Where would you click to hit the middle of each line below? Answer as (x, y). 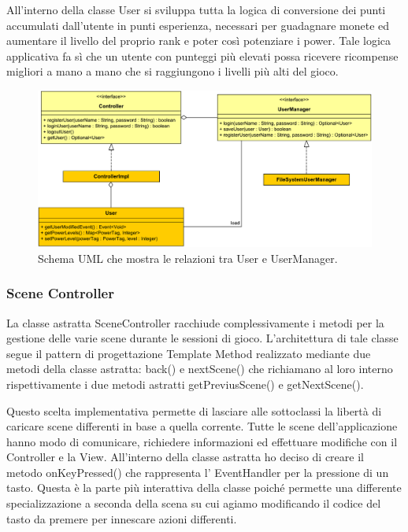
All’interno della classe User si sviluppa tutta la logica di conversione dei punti (196, 9)
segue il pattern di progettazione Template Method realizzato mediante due (189, 353)
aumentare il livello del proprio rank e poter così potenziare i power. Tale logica (199, 41)
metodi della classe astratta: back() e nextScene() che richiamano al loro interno (200, 369)
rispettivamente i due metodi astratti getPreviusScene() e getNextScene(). (185, 384)
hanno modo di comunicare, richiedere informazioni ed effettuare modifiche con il (202, 441)
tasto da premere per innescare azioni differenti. (122, 518)
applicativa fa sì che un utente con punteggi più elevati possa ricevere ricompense (202, 55)
